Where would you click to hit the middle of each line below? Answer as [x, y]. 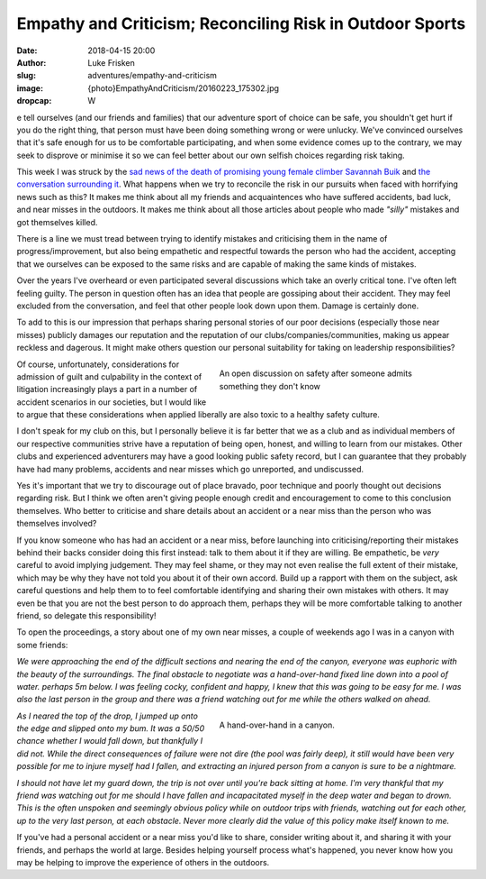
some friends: [42, 645]
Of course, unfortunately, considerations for [98, 364]
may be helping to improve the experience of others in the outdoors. [143, 862]
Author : [31, 62]
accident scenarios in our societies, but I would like [112, 402]
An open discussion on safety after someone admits [316, 373]
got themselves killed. [57, 222]
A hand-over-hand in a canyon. [277, 725]
